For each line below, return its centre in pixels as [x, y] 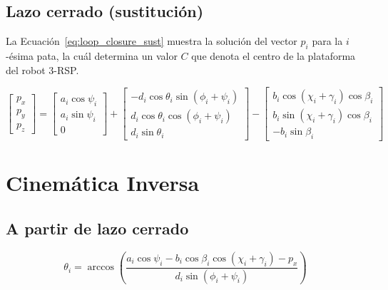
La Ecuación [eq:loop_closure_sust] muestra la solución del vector [152, 41]
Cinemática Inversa [103, 183]
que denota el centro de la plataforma [274, 56]
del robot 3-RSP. [42, 69]
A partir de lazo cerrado [97, 228]
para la [327, 41]
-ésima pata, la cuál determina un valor [92, 56]
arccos [101, 268]
